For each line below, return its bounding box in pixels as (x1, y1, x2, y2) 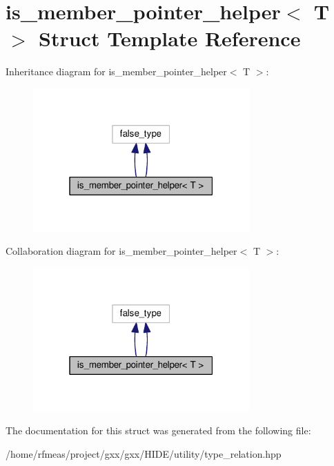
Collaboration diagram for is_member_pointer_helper (6, 244, 237, 258)
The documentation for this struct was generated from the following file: (6, 423, 311, 438)
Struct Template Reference (39, 24, 301, 52)
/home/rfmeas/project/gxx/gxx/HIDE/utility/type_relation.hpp (6, 446, 282, 460)
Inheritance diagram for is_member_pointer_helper (6, 64, 227, 79)
